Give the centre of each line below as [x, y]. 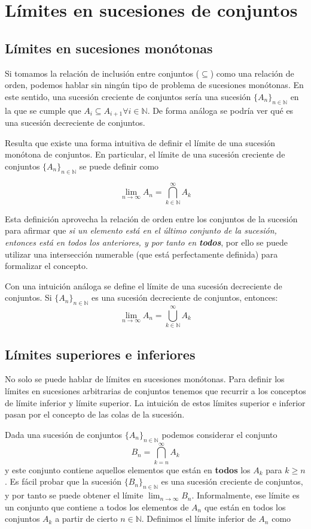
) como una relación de [252, 73]
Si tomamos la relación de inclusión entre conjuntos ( [102, 73]
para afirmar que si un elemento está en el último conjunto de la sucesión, [141, 230]
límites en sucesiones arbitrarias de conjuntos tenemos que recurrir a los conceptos [155, 391]
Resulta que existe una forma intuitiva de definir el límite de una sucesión [140, 142]
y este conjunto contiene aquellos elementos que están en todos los [128, 469]
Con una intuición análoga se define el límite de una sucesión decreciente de [144, 285]
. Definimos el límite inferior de [199, 519]
